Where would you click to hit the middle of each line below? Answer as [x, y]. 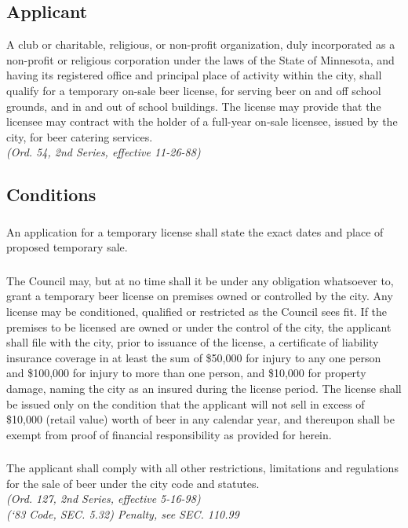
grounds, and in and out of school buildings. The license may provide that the [194, 106]
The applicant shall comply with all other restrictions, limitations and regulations [202, 468]
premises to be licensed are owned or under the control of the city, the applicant [199, 326]
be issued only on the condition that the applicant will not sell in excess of [186, 403]
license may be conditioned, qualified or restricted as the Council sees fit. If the [197, 311]
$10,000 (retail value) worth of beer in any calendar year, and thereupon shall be [201, 419]
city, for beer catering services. [80, 136]
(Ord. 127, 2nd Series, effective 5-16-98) [104, 499]
